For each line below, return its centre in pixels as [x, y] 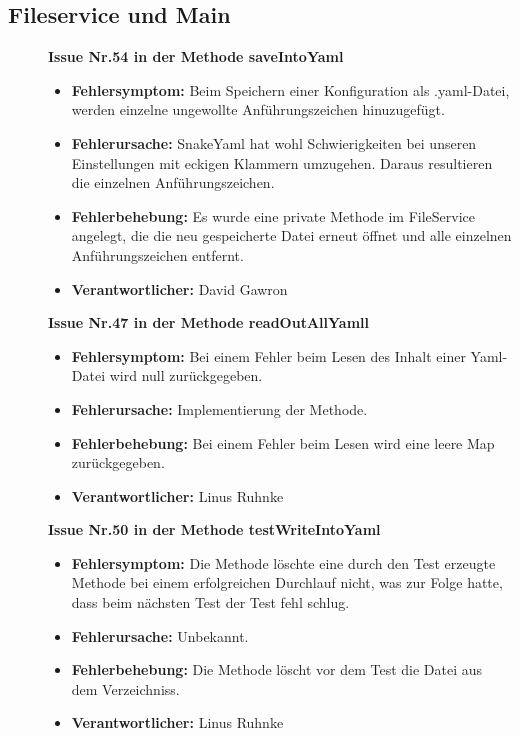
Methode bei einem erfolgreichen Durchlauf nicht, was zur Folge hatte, [287, 582]
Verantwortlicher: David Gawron [179, 288]
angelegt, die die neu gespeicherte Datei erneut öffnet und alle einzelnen [291, 235]
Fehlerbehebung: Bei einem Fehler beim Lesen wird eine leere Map [283, 442]
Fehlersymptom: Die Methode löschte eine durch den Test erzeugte [283, 562]
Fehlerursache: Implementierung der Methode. [219, 408]
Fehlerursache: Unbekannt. [160, 635]
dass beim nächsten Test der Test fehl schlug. [210, 602]
